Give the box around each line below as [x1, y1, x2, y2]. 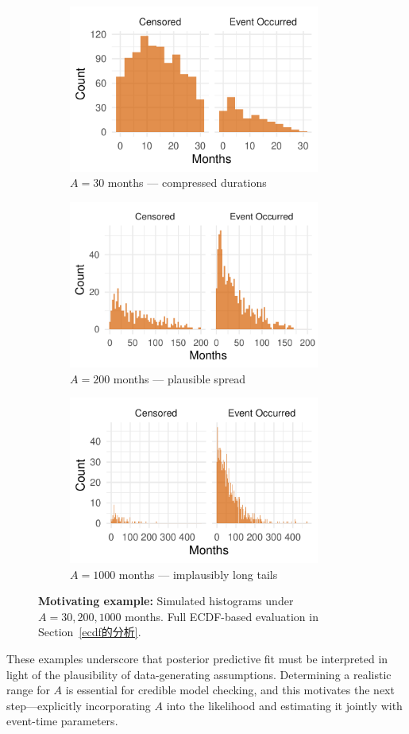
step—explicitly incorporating [6, 697, 151, 713]
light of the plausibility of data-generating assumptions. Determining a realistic [6, 666, 392, 682]
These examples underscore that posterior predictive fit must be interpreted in [6, 650, 388, 666]
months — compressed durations [107, 174, 267, 191]
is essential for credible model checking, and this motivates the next [65, 682, 395, 698]
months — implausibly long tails [118, 565, 278, 582]
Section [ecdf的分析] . [38, 623, 141, 640]
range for [6, 682, 50, 698]
